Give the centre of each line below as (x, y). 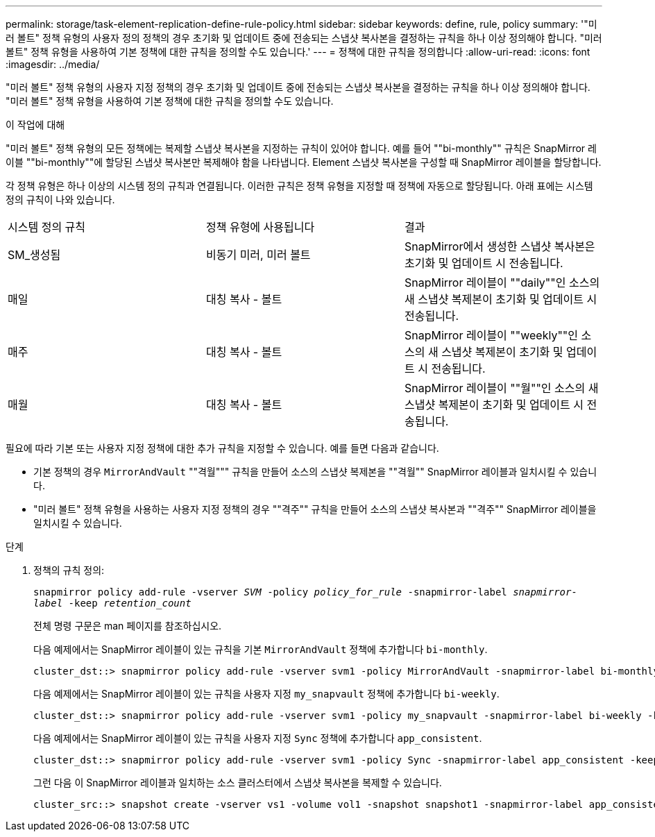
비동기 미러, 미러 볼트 (258, 255)
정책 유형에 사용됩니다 (260, 227)
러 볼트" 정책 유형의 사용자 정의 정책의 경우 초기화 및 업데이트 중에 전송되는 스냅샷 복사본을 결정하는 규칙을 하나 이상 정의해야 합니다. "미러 (304, 38)
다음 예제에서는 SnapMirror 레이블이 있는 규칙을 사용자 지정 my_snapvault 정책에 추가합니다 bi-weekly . (266, 694)
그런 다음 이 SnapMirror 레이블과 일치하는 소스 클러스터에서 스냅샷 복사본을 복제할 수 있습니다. (238, 783)
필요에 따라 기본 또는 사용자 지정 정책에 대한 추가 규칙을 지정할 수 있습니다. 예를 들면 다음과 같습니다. (222, 448)
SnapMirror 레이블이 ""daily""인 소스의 (502, 282)
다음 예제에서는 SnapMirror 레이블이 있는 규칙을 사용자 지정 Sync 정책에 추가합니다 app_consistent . (258, 738)
